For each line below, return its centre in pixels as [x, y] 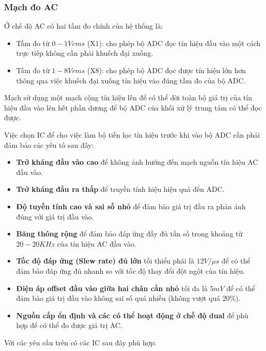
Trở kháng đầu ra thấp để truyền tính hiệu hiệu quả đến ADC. [120, 189]
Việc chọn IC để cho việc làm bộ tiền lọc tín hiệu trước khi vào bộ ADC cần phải [132, 134]
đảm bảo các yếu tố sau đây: [49, 145]
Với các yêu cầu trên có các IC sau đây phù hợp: [80, 342]
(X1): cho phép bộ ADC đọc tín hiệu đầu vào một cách [174, 43]
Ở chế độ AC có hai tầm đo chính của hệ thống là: [84, 26]
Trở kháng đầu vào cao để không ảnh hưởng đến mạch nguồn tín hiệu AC [137, 162]
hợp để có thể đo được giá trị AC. [69, 325]
